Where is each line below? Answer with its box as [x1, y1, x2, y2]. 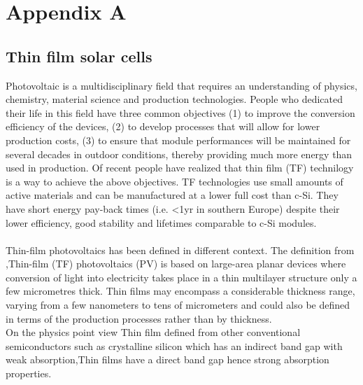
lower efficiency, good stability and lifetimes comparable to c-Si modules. [6, 215, 317, 230]
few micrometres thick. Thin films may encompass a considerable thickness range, [6, 283, 355, 298]
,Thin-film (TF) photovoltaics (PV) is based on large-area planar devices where [6, 256, 346, 271]
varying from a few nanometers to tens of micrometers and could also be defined [6, 297, 350, 312]
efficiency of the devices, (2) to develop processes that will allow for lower [6, 119, 320, 134]
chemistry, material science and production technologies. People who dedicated [6, 92, 343, 106]
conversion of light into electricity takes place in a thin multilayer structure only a [6, 269, 357, 284]
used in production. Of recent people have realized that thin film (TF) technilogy [6, 160, 354, 175]
